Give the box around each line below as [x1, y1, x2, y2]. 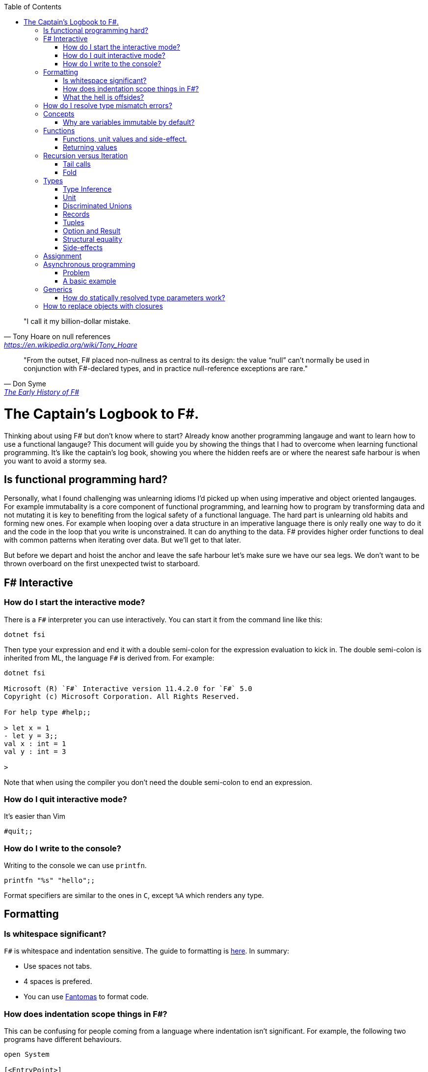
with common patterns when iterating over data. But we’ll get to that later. [4, 536, 241, 545]
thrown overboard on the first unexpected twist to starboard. [4, 559, 200, 568]
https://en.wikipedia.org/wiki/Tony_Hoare [4, 341, 137, 349]
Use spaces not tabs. [24, 962, 92, 971]
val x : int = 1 [4, 739, 66, 748]
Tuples [63, 218, 84, 227]
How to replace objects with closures [43, 302, 163, 310]
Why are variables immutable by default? [63, 118, 195, 126]
